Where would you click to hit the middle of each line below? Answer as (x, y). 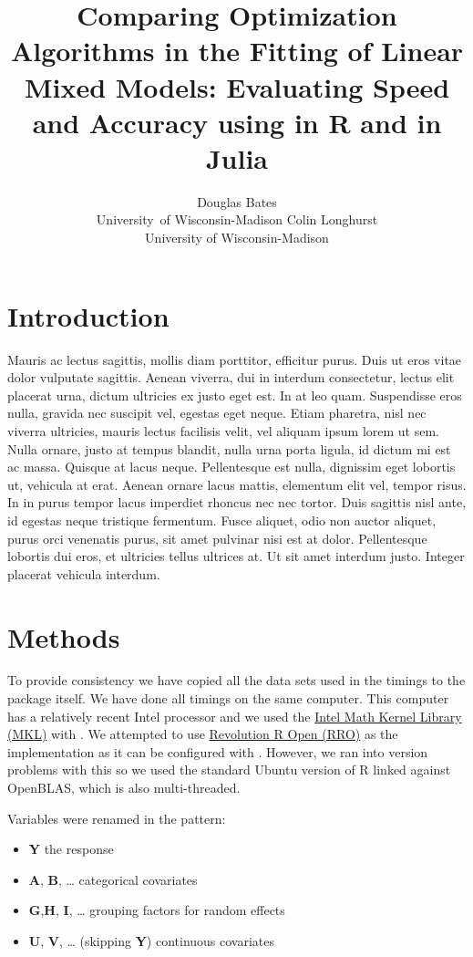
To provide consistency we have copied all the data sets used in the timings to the (236, 680)
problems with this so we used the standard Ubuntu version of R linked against (229, 770)
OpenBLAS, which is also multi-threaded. (124, 787)
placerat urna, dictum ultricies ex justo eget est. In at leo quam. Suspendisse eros (235, 395)
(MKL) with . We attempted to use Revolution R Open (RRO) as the (203, 734)
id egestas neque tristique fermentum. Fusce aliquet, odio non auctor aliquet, (222, 520)
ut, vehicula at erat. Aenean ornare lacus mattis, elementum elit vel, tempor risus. (237, 484)
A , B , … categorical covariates (113, 879)
